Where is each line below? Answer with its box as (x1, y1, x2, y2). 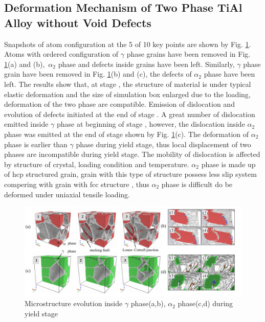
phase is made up (201, 158, 256, 169)
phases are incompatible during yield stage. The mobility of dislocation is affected (4, 149, 260, 159)
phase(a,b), (130, 298, 166, 309)
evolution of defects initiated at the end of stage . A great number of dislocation (4, 108, 255, 119)
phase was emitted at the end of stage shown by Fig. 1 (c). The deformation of (4, 128, 249, 139)
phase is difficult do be (161, 178, 233, 189)
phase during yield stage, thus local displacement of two (76, 139, 251, 149)
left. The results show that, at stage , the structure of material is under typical (4, 78, 251, 89)
